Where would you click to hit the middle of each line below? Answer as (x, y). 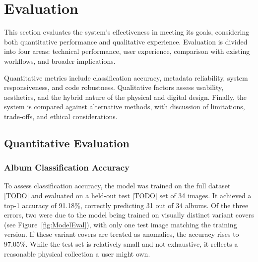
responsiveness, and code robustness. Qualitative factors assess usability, (114, 87)
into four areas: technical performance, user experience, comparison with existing (127, 51)
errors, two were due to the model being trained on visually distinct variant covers (129, 215)
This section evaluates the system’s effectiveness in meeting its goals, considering (127, 32)
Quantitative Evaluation (67, 143)
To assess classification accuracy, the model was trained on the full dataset (117, 186)
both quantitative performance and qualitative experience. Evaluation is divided (126, 41)
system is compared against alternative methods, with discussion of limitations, (125, 107)
